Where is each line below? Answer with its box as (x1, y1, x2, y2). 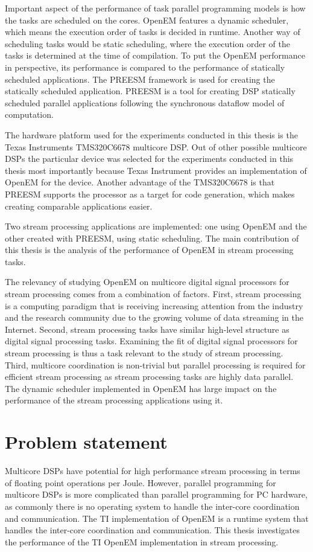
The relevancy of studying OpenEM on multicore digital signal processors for (5, 275, 289, 288)
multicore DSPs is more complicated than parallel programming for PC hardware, (5, 488, 308, 501)
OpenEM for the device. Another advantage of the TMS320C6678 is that (5, 176, 275, 188)
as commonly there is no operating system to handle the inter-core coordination (5, 499, 300, 512)
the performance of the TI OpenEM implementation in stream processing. (5, 535, 279, 548)
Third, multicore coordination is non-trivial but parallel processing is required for (5, 358, 306, 371)
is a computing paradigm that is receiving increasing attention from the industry (5, 299, 303, 312)
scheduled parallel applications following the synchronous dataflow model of (5, 96, 285, 109)
